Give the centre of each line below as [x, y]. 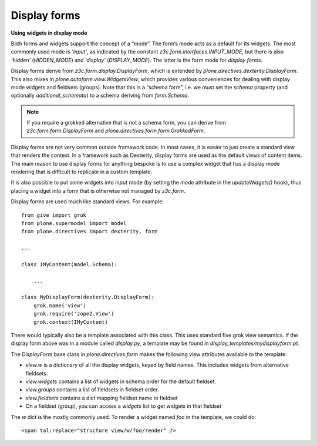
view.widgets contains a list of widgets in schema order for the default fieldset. [121, 381]
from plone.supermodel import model [74, 223]
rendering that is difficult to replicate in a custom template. [82, 172]
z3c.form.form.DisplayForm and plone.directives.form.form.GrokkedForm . [116, 131]
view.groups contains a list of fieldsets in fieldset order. [92, 390]
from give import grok [54, 215]
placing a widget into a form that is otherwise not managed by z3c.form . [98, 190]
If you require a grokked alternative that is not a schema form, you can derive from [126, 123]
